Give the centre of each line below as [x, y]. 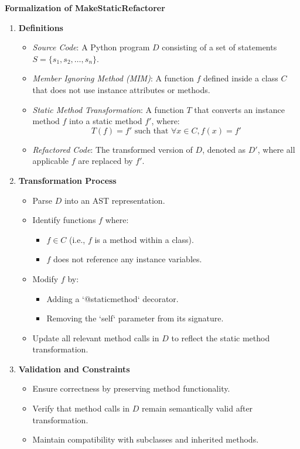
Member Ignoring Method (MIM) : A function [113, 78]
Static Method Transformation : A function [108, 109]
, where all [276, 149]
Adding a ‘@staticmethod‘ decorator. [112, 298]
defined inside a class [241, 78]
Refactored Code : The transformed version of [112, 149]
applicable [51, 161]
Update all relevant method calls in [96, 337]
